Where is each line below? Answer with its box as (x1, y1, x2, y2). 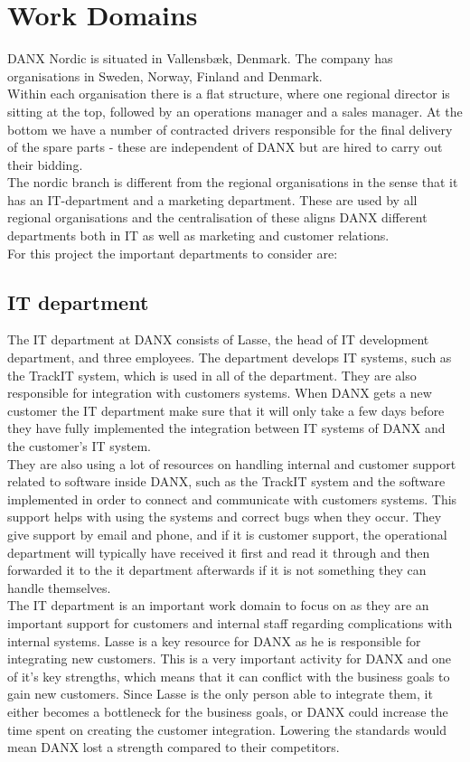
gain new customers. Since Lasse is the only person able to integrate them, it (7, 684, 433, 703)
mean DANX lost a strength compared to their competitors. (7, 738, 340, 757)
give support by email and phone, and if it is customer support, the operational (7, 524, 447, 543)
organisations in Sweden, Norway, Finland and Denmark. (7, 66, 323, 85)
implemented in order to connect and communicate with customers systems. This (7, 489, 457, 508)
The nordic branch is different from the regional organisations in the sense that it (7, 173, 458, 192)
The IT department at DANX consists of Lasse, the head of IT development (7, 330, 429, 349)
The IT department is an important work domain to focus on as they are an (7, 596, 429, 615)
